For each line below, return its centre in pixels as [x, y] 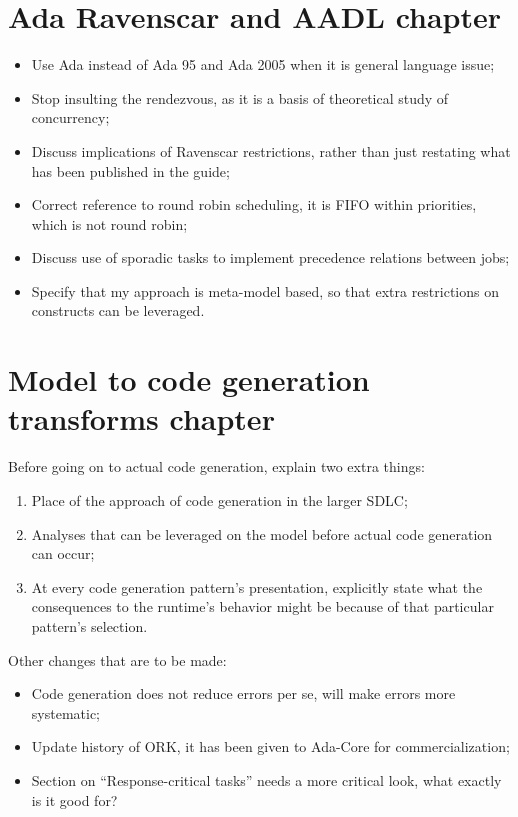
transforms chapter [141, 418]
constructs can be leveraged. [118, 310]
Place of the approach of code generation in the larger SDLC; [219, 499]
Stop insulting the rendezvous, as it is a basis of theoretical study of [240, 97]
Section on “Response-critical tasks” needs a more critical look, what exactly [266, 779]
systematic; [65, 712]
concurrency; [70, 117]
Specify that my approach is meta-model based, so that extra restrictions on [265, 290]
